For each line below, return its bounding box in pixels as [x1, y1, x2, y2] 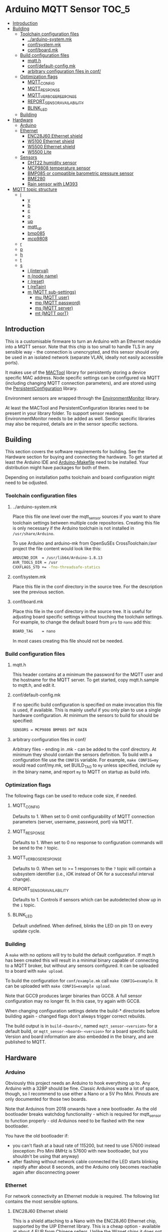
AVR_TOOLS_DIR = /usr [12, 560, 58, 565]
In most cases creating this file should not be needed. [12, 638, 124, 644]
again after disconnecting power [12, 1169, 80, 1175]
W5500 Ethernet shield [27, 143, 75, 149]
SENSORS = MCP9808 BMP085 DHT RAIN [12, 728, 87, 733]
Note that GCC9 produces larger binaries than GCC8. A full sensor [5, 993, 142, 999]
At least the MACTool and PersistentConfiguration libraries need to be [5, 404, 149, 410]
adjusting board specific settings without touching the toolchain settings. [12, 614, 163, 620]
